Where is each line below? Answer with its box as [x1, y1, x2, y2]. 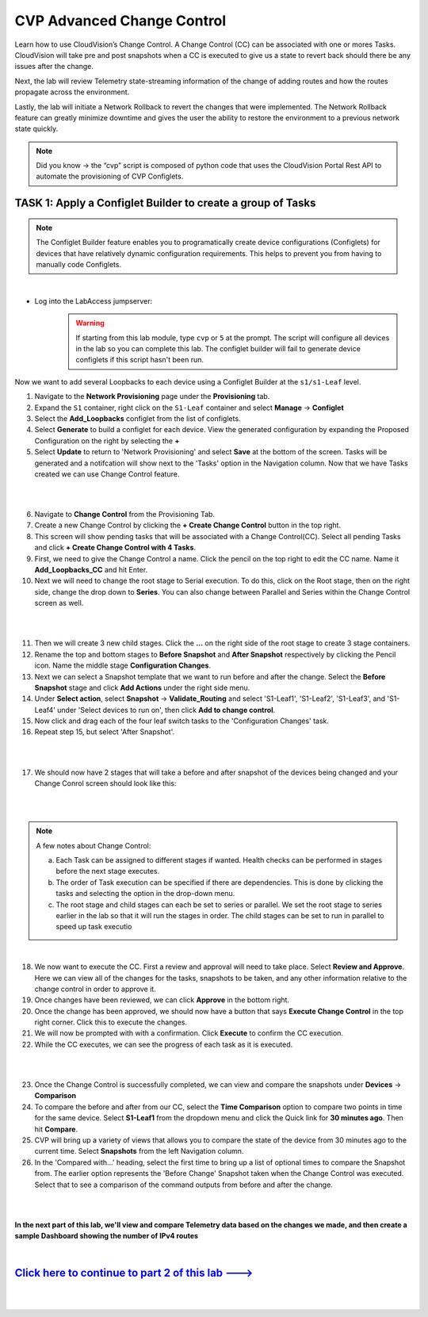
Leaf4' [34, 705, 55, 714]
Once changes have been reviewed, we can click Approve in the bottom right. [34, 995, 289, 1005]
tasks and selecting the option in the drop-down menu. [55, 889, 235, 898]
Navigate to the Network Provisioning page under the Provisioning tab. [34, 392, 270, 401]
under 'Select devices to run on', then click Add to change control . [56, 705, 276, 714]
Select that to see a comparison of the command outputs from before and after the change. [34, 1180, 333, 1189]
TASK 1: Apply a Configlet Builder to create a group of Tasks [14, 197, 316, 210]
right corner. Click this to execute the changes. [34, 1017, 188, 1027]
